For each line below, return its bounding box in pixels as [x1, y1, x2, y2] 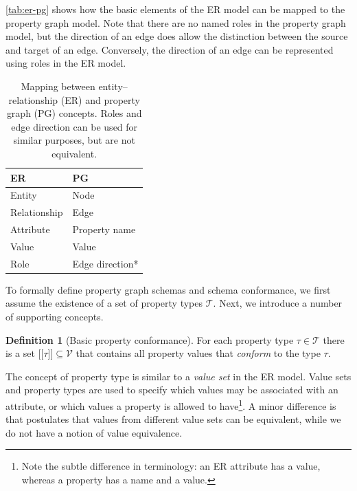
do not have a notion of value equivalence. [5, 425, 183, 439]
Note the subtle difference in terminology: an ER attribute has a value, [21, 459, 321, 473]
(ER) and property [60, 92, 140, 107]
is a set [5, 346, 35, 360]
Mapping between [21, 78, 95, 93]
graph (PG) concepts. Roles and [6, 106, 142, 120]
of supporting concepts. [5, 309, 104, 324]
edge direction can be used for [11, 119, 138, 133]
